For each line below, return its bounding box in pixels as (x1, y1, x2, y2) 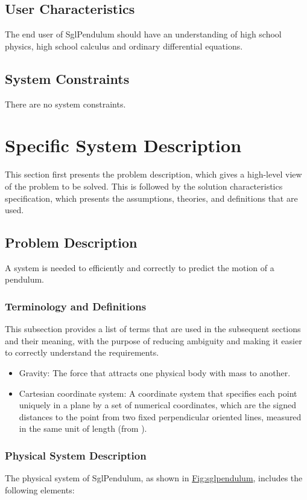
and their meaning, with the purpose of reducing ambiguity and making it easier (5, 334, 302, 347)
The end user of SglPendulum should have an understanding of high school (5, 28, 282, 40)
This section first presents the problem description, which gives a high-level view (5, 168, 302, 181)
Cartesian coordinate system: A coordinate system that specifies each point (19, 386, 297, 399)
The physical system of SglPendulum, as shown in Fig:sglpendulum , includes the (5, 472, 303, 484)
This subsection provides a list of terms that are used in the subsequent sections (5, 322, 301, 335)
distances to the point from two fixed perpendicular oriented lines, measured (19, 410, 302, 423)
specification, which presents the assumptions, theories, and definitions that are (5, 191, 298, 204)
